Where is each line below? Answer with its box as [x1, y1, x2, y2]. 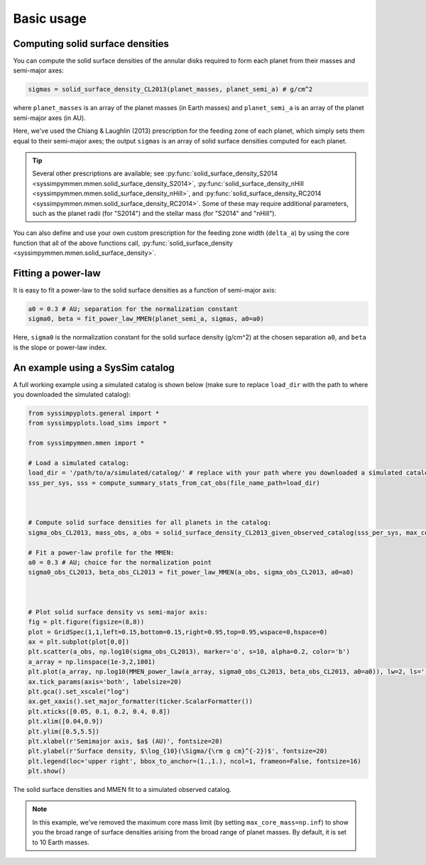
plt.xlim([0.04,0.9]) [28, 717, 104, 726]
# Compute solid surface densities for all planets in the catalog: [28, 518, 272, 527]
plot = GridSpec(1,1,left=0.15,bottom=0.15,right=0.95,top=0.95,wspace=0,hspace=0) [28, 628, 328, 636]
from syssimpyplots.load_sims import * [28, 419, 167, 428]
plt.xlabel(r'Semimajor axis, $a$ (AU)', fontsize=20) [28, 737, 223, 745]
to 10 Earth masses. [32, 838, 90, 847]
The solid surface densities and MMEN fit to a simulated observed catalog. [13, 785, 232, 794]
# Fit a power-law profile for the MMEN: [28, 548, 175, 557]
